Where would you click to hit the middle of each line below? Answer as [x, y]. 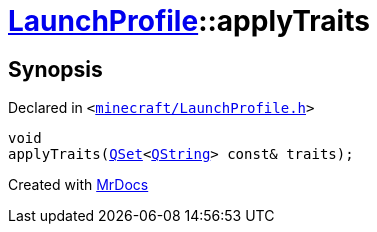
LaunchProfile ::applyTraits [189, 21]
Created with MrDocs [78, 185]
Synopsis [55, 69]
